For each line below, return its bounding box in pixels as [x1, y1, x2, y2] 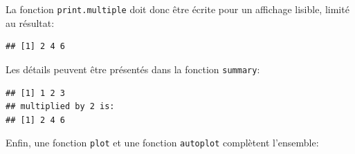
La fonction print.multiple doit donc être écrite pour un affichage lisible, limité [6, 2, 349, 16]
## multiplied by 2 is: [6, 102, 115, 112]
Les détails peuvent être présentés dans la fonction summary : [6, 61, 260, 76]
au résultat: [6, 15, 55, 30]
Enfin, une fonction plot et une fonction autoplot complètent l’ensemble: [6, 135, 319, 150]
